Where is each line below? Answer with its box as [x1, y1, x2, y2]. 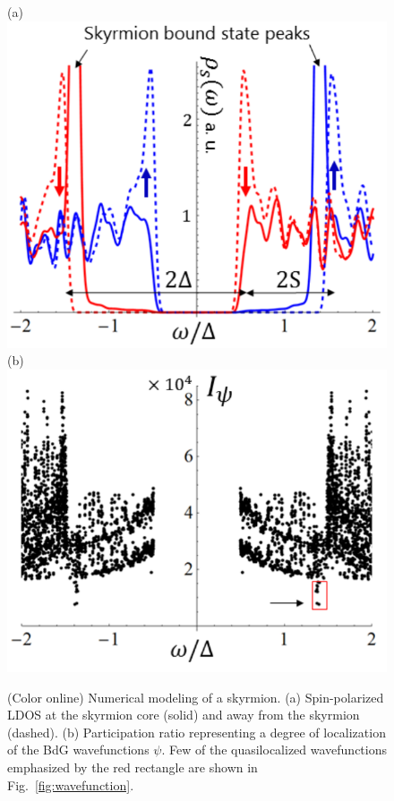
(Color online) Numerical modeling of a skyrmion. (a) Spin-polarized [7, 687, 384, 706]
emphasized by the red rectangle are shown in [7, 757, 258, 776]
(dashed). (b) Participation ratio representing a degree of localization [7, 722, 386, 741]
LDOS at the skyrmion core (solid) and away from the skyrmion [7, 705, 360, 724]
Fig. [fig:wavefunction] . [7, 775, 134, 794]
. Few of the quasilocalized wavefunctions [161, 740, 388, 759]
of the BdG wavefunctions [7, 740, 150, 759]
